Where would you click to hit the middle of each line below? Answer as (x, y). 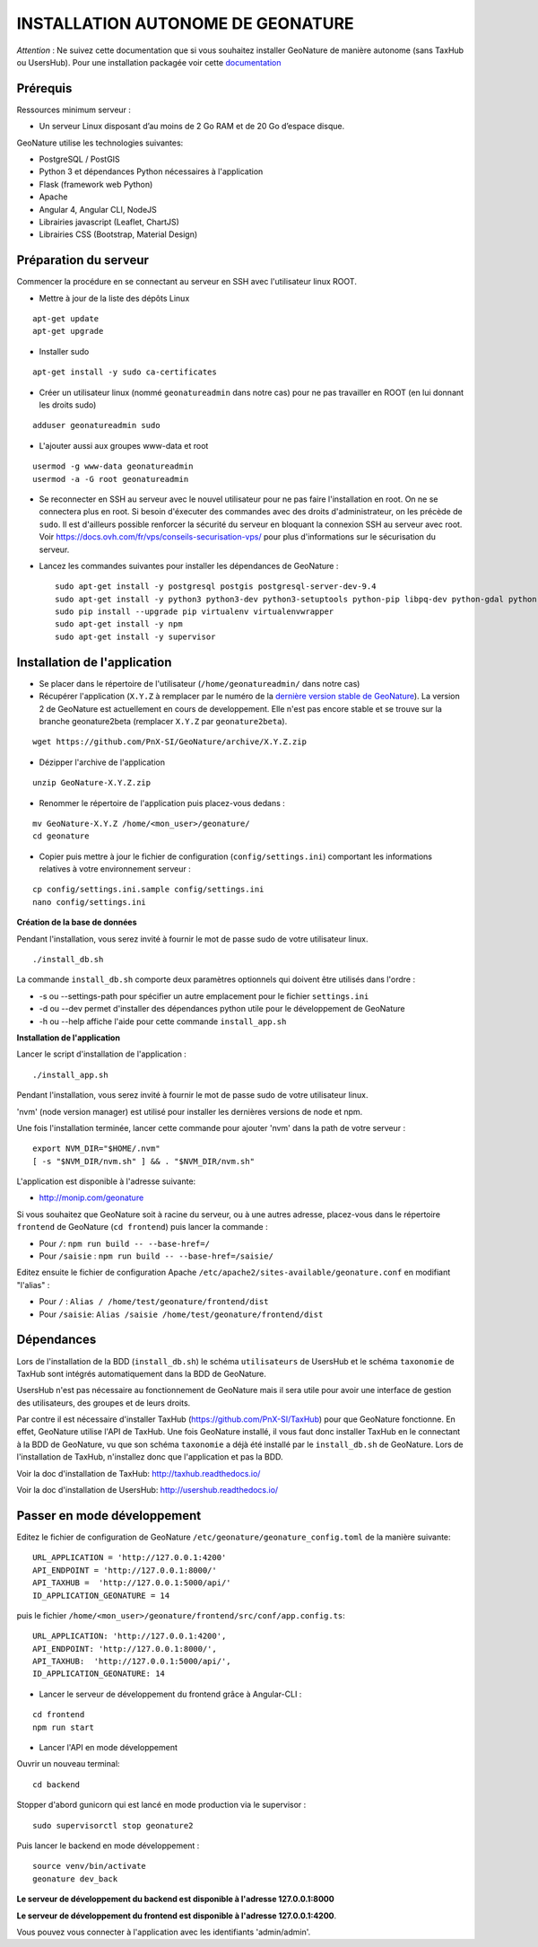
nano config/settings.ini (90, 902)
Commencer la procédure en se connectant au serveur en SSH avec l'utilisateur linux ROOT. (187, 282)
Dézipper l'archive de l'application (102, 762)
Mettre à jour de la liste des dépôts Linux (114, 298)
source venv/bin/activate (90, 1866)
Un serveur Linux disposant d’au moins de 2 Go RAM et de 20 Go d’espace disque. (192, 127)
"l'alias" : (33, 1285)
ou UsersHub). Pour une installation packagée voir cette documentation (149, 62)
